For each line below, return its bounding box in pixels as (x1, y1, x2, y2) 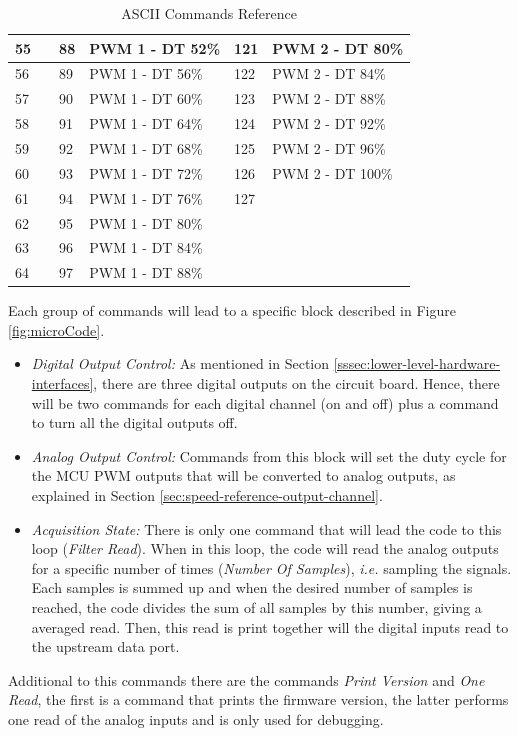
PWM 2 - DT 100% (272, 162, 393, 183)
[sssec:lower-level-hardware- (333, 353, 501, 374)
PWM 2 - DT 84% (272, 63, 386, 84)
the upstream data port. (31, 636, 180, 657)
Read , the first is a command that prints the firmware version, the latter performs (8, 689, 509, 710)
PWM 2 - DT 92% (272, 113, 386, 134)
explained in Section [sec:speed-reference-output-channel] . (31, 485, 383, 506)
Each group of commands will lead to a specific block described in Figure (8, 300, 456, 321)
